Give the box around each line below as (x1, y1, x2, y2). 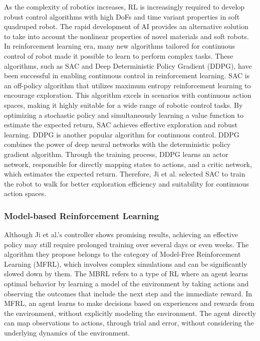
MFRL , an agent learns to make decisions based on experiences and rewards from (4, 298, 254, 308)
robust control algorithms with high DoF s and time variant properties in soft (4, 11, 240, 22)
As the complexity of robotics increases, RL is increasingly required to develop (4, 2, 245, 12)
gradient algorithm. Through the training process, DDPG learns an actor (4, 148, 228, 159)
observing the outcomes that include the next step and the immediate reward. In (4, 288, 252, 298)
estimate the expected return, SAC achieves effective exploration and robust (4, 119, 237, 130)
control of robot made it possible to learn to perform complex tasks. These (4, 50, 233, 61)
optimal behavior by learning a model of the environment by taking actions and (4, 278, 249, 289)
